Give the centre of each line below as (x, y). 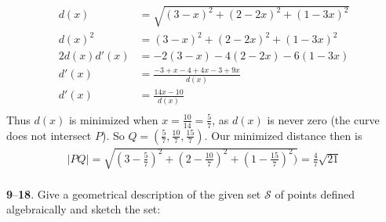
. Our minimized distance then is (283, 135)
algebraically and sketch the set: (84, 209)
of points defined (315, 193)
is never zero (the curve (323, 119)
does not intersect (49, 135)
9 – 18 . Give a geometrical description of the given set (134, 193)
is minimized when (113, 119)
